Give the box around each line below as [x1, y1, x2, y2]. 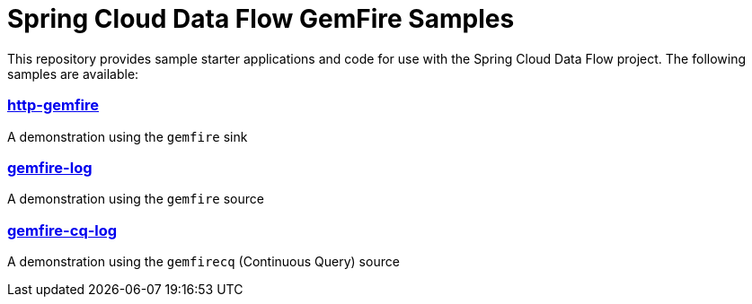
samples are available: [7, 65, 139, 82]
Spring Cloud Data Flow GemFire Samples [7, 4, 515, 34]
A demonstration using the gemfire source [7, 191, 264, 207]
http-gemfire [7, 96, 100, 115]
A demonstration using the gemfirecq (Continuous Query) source [7, 254, 400, 269]
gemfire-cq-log [7, 221, 118, 239]
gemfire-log [7, 158, 93, 177]
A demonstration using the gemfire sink [7, 128, 248, 144]
